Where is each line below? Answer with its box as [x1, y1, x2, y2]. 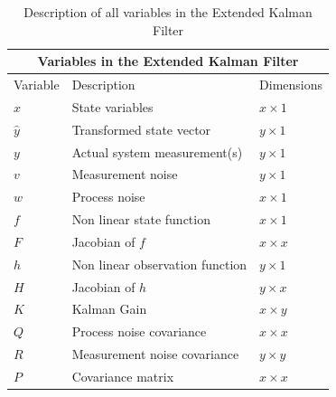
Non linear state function [71, 210, 210, 229]
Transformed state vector [71, 119, 211, 138]
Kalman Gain [71, 299, 147, 318]
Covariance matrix [71, 367, 174, 385]
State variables [71, 97, 154, 116]
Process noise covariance [71, 322, 207, 341]
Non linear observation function [71, 254, 247, 273]
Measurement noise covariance [71, 345, 239, 364]
